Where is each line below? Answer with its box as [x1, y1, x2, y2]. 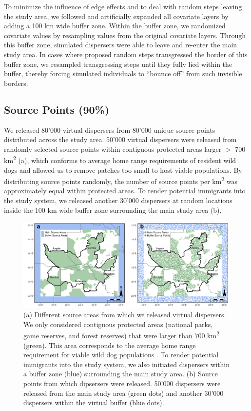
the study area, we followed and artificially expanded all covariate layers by [4, 11, 229, 21]
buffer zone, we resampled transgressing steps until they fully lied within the [4, 59, 232, 69]
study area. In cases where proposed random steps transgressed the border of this [4, 49, 248, 59]
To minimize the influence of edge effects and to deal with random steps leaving [4, 1, 242, 11]
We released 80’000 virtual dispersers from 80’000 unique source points [4, 124, 215, 135]
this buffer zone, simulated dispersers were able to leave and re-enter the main [4, 40, 237, 50]
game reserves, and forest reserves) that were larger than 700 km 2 [23, 329, 219, 341]
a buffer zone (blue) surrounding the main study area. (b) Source [23, 369, 218, 379]
